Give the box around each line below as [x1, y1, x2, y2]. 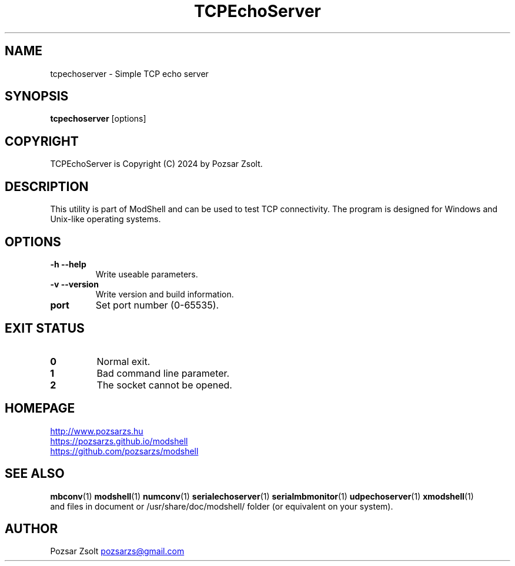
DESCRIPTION [5, 179, 89, 194]
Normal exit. [96, 355, 151, 367]
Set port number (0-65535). [95, 299, 219, 311]
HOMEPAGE [5, 401, 75, 416]
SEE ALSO [5, 466, 65, 481]
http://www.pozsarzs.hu [50, 426, 143, 436]
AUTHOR [5, 521, 58, 536]
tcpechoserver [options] [50, 113, 146, 124]
